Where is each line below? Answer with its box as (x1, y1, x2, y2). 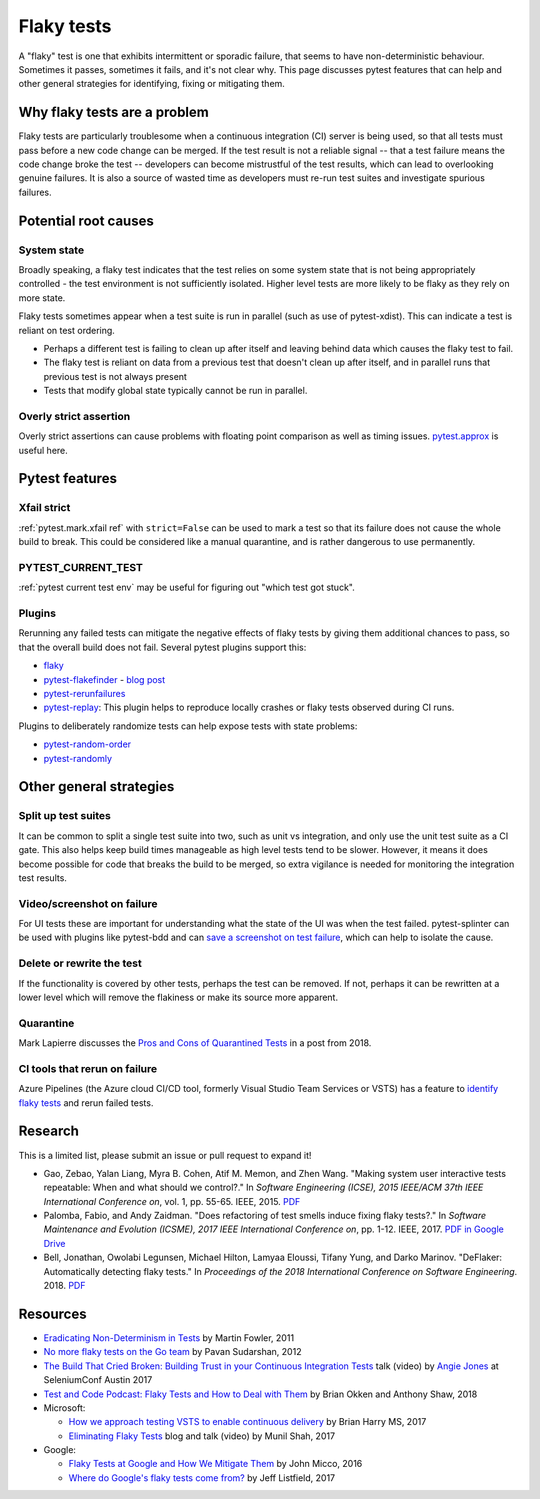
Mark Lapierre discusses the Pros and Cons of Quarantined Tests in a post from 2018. (18, 1037, 372, 1049)
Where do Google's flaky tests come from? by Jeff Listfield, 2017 (68, 1471, 335, 1484)
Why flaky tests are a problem (18, 104, 209, 121)
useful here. (18, 444, 69, 456)
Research (18, 1123, 80, 1140)
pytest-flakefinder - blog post (43, 673, 166, 685)
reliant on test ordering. (18, 324, 115, 336)
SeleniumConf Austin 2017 (43, 1374, 153, 1386)
